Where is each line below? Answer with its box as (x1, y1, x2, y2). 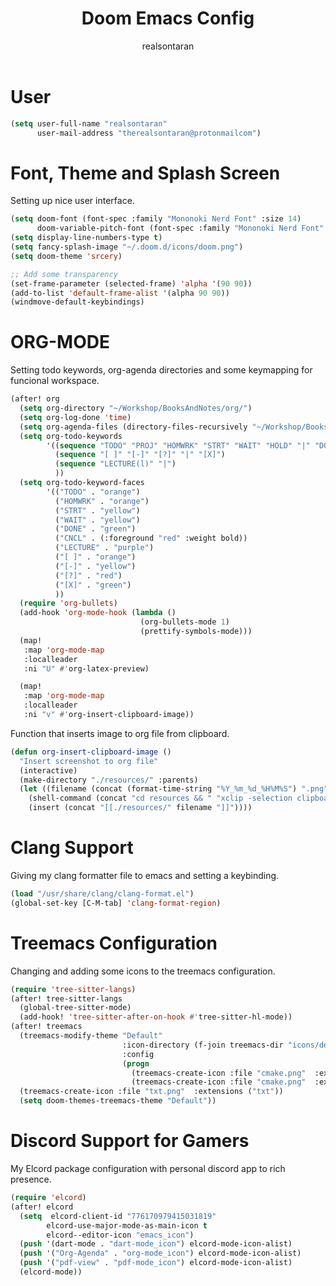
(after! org (10, 394, 60, 404)
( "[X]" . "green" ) (54, 580, 132, 590)
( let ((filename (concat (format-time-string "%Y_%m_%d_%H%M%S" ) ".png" (19, 784, 329, 794)
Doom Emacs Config (81, 7, 255, 30)
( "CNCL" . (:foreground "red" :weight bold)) (54, 533, 248, 544)
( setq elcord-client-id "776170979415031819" (19, 1211, 217, 1221)
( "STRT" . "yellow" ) (54, 505, 141, 516)
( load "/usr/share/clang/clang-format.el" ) (10, 889, 195, 899)
